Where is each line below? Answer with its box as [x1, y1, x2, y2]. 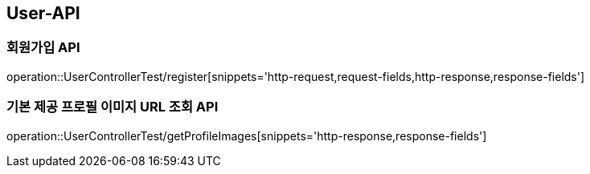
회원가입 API [6, 39, 80, 56]
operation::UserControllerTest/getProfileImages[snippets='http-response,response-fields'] [6, 128, 487, 143]
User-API [6, 3, 80, 23]
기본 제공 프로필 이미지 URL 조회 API [6, 99, 219, 115]
